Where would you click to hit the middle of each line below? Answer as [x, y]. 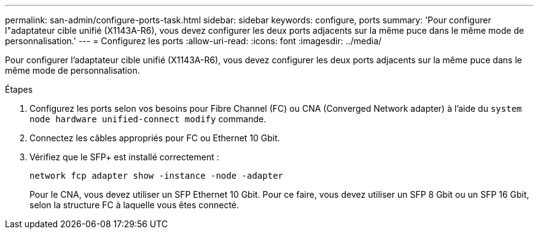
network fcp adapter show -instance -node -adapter [157, 176]
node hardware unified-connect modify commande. [148, 119]
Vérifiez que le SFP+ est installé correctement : [124, 157]
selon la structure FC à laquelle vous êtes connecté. [134, 205]
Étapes [19, 89]
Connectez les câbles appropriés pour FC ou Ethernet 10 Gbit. [155, 138]
